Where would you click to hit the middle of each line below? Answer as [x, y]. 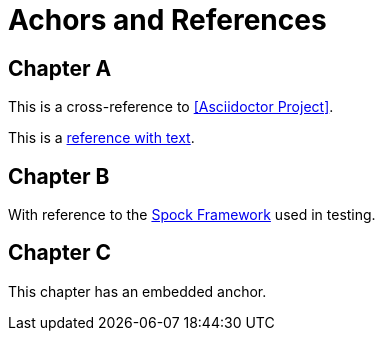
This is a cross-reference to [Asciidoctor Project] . [171, 107]
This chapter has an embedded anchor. [137, 291]
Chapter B [59, 176]
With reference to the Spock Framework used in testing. [192, 215]
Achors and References [167, 20]
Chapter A [60, 68]
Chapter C [60, 253]
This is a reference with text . [101, 138]
